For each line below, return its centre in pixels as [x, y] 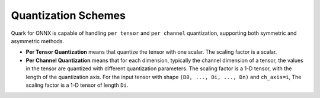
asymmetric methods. [38, 41]
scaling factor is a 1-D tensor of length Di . [77, 85]
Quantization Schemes [68, 15]
